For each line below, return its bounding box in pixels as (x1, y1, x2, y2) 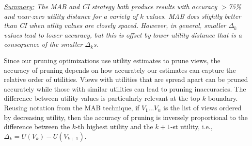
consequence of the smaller (4, 39, 83, 49)
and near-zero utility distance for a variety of (4, 11, 138, 21)
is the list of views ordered (163, 102, 242, 112)
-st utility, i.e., (170, 121, 213, 132)
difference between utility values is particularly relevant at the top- (4, 93, 203, 103)
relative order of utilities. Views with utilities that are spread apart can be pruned (4, 74, 248, 84)
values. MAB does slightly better (146, 11, 241, 21)
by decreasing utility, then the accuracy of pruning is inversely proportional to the (4, 112, 248, 122)
